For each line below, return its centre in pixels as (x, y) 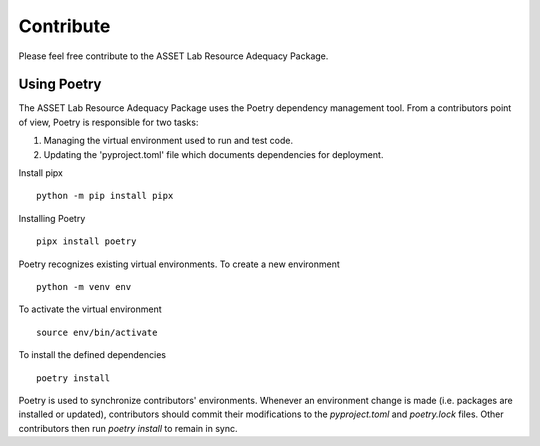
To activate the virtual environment (90, 309)
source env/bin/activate (97, 332)
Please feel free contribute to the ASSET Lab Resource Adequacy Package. (173, 56)
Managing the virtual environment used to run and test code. (168, 141)
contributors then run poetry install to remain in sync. (128, 428)
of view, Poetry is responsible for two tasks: (108, 122)
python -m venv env (84, 286)
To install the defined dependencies (92, 355)
